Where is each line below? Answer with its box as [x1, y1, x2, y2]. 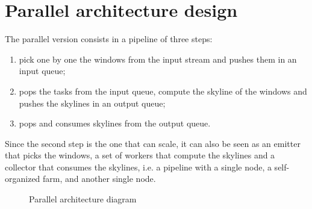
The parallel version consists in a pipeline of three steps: [5, 33, 213, 45]
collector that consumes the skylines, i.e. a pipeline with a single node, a [5, 160, 272, 173]
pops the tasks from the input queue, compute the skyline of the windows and [19, 84, 307, 97]
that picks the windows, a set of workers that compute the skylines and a [5, 149, 275, 161]
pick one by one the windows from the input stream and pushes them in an [19, 52, 297, 65]
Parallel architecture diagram [29, 193, 137, 205]
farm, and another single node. [43, 172, 156, 185]
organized [5, 172, 40, 185]
